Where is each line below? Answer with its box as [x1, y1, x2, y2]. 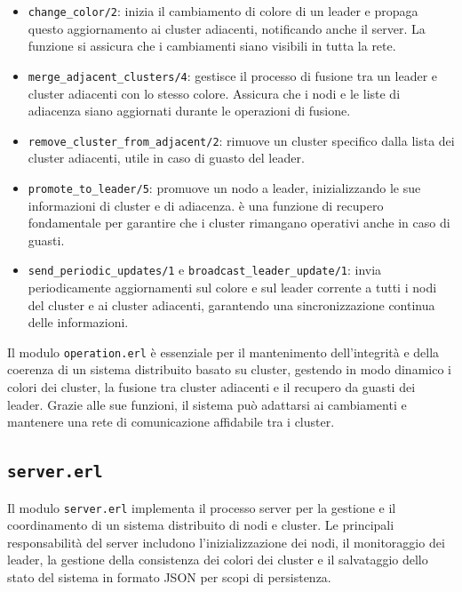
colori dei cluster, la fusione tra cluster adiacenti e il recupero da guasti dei [7, 378, 416, 396]
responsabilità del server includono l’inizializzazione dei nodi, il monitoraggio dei [7, 532, 445, 551]
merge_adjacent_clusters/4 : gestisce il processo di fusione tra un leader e [28, 66, 438, 84]
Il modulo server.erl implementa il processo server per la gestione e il [7, 498, 396, 516]
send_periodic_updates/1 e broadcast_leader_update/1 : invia [28, 260, 382, 279]
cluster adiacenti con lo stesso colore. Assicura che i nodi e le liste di [28, 84, 401, 102]
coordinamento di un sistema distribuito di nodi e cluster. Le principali [7, 516, 394, 534]
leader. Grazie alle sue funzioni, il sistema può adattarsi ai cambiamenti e [7, 395, 407, 413]
